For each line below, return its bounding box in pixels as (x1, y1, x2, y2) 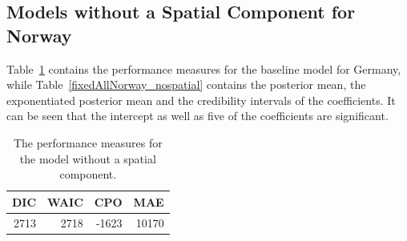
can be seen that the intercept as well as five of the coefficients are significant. (6, 107, 389, 124)
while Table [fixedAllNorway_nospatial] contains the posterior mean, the (6, 76, 366, 93)
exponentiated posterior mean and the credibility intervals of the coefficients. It (6, 91, 396, 108)
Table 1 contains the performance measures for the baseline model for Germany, (6, 60, 401, 77)
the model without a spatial (19, 150, 156, 167)
